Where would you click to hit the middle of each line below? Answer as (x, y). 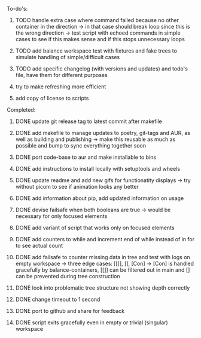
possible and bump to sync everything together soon (81, 145)
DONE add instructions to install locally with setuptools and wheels (98, 169)
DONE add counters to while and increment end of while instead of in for (105, 239)
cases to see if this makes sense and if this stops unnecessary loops (100, 39)
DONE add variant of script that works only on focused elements (95, 228)
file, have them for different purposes (61, 75)
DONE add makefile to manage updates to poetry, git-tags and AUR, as (103, 133)
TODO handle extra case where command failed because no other (97, 20)
